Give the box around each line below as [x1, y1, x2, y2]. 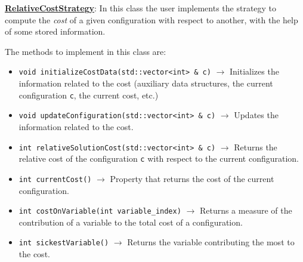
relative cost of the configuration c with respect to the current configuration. [18, 152, 299, 165]
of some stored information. [5, 25, 106, 38]
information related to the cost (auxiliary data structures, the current [18, 77, 273, 90]
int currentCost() [18, 175, 92, 184]
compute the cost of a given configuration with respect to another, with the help [5, 13, 298, 26]
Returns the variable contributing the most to [127, 236, 295, 248]
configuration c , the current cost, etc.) [18, 88, 159, 101]
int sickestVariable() [18, 239, 109, 248]
